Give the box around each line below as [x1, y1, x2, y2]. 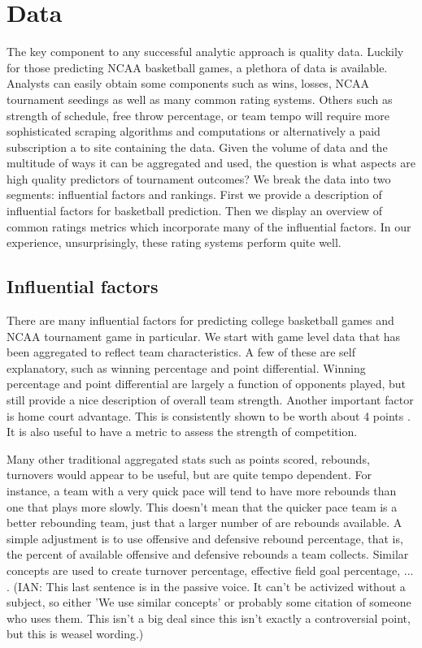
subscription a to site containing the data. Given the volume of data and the [7, 138, 388, 155]
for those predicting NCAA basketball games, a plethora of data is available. [7, 58, 388, 76]
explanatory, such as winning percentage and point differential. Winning [7, 359, 366, 376]
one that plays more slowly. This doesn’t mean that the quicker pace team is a [7, 498, 398, 515]
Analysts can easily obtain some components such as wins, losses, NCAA [7, 75, 370, 92]
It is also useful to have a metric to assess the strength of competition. [7, 423, 358, 440]
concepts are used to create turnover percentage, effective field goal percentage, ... [7, 561, 414, 578]
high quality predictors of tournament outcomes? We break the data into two [7, 170, 391, 187]
